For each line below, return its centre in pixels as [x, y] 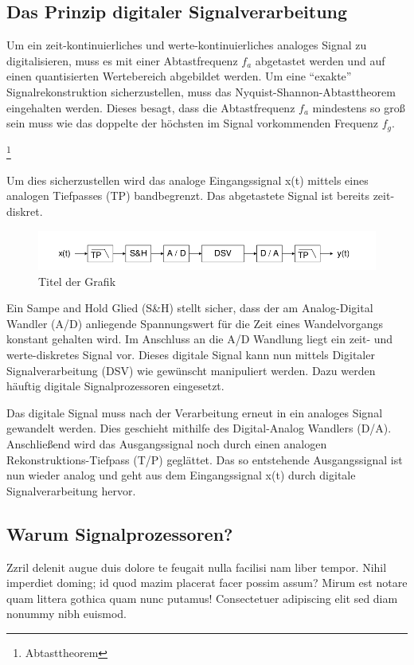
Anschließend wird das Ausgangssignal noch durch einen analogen [167, 444]
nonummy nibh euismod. [66, 614]
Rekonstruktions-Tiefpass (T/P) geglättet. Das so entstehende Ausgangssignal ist [205, 459]
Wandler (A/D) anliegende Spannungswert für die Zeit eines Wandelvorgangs [195, 323]
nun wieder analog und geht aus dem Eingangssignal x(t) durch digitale [181, 475]
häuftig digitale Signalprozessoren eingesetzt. [115, 386]
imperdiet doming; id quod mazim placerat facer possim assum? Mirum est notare [207, 583]
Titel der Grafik [77, 281]
